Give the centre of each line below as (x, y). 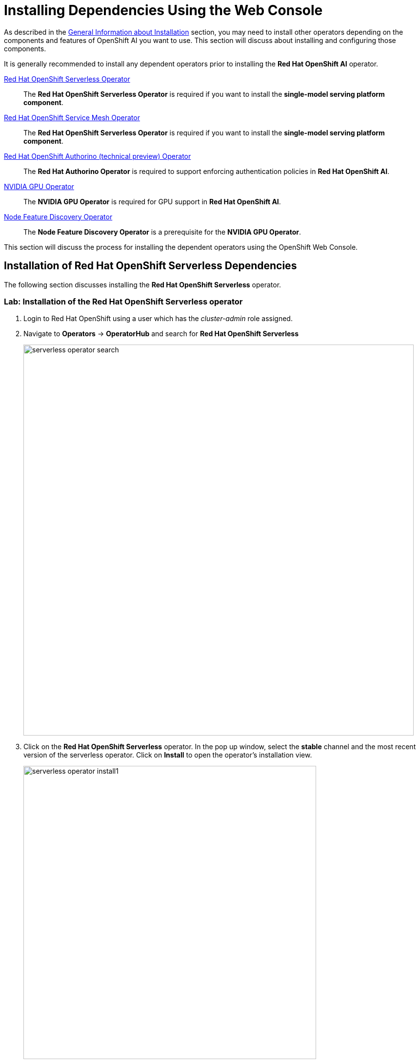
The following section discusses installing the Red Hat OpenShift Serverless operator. (143, 284)
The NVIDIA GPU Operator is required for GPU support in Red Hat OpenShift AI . (152, 201)
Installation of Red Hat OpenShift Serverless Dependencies (150, 266)
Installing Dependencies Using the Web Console (163, 10)
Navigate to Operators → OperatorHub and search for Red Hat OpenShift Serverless (161, 334)
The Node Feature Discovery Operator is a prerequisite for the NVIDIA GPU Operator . (162, 232)
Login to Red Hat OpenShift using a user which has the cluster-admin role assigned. (158, 319)
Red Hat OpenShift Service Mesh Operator (72, 117)
